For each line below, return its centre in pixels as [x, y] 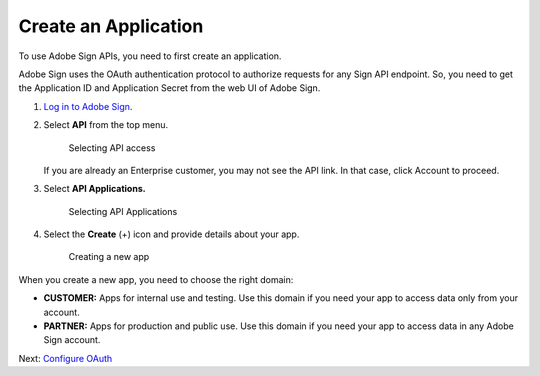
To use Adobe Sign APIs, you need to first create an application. [150, 56]
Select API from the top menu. [106, 125]
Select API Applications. [94, 189]
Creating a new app [109, 257]
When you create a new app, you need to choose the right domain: [156, 279]
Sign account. [72, 340]
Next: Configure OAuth [65, 358]
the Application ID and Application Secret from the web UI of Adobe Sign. [169, 88]
